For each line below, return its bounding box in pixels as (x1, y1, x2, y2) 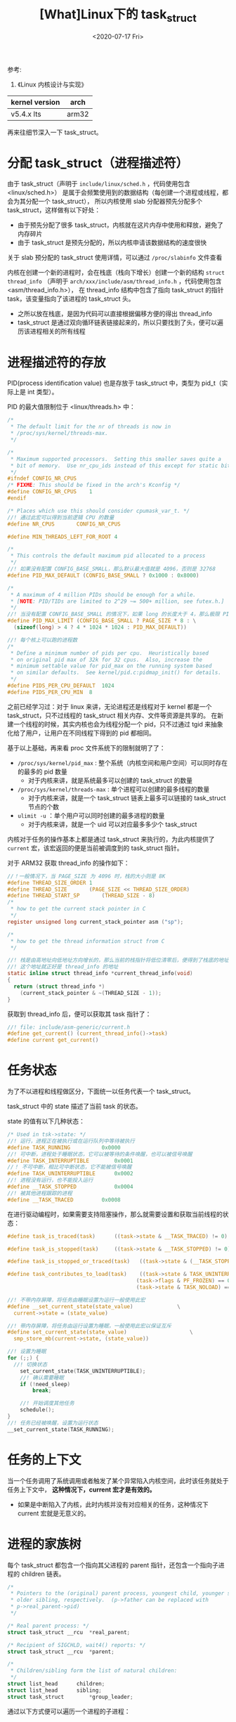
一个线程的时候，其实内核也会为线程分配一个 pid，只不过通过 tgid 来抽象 (13, 719, 223, 728)
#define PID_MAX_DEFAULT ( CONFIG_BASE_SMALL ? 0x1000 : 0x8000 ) (7, 572, 199, 579)
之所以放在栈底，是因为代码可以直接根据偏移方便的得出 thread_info (17, 310, 213, 318)
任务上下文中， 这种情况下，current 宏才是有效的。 (7, 1485, 156, 1494)
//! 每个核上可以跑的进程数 (7, 637, 78, 644)
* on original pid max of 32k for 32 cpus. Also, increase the (10, 656, 202, 663)
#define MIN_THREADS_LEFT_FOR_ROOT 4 (7, 533, 118, 540)
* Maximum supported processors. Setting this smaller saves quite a (10, 455, 221, 462)
